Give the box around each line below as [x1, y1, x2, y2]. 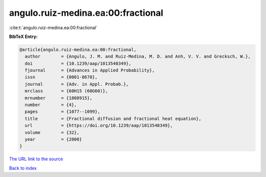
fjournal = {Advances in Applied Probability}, [25, 68, 155, 73]
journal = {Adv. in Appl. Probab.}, [25, 81, 129, 87]
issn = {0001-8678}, [25, 74, 98, 80]
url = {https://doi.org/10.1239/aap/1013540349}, [25, 123, 173, 128]
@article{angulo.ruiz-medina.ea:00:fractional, [19, 47, 136, 52]
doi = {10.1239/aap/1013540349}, [25, 61, 132, 66]
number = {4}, [25, 102, 77, 108]
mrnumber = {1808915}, [25, 95, 93, 101]
